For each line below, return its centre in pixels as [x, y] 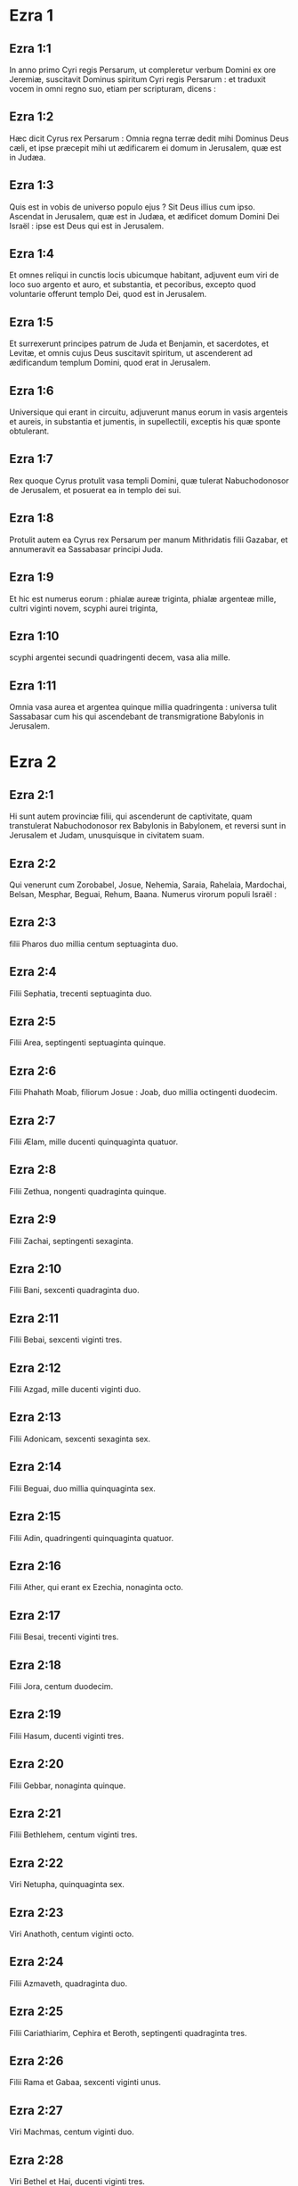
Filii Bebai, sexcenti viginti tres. [66, 1340]
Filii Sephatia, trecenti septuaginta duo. [81, 993]
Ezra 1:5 [32, 322]
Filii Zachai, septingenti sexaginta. [71, 1241]
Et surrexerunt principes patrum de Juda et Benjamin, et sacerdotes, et [139, 343]
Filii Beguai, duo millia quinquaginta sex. [82, 1488]
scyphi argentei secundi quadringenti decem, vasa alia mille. [120, 657]
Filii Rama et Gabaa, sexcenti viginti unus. [85, 2083]
